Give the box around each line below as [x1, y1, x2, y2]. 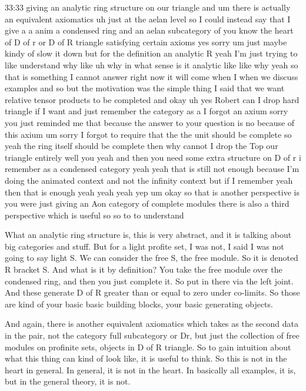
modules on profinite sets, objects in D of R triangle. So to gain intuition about [5, 340, 291, 353]
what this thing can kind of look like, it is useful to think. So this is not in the [5, 352, 287, 365]
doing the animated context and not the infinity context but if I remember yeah [5, 174, 293, 186]
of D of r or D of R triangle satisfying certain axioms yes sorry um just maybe [5, 35, 287, 48]
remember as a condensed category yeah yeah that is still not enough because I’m [5, 163, 300, 175]
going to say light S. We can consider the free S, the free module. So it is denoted [5, 251, 298, 264]
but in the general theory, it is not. [5, 375, 131, 387]
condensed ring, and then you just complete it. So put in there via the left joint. [5, 274, 294, 287]
